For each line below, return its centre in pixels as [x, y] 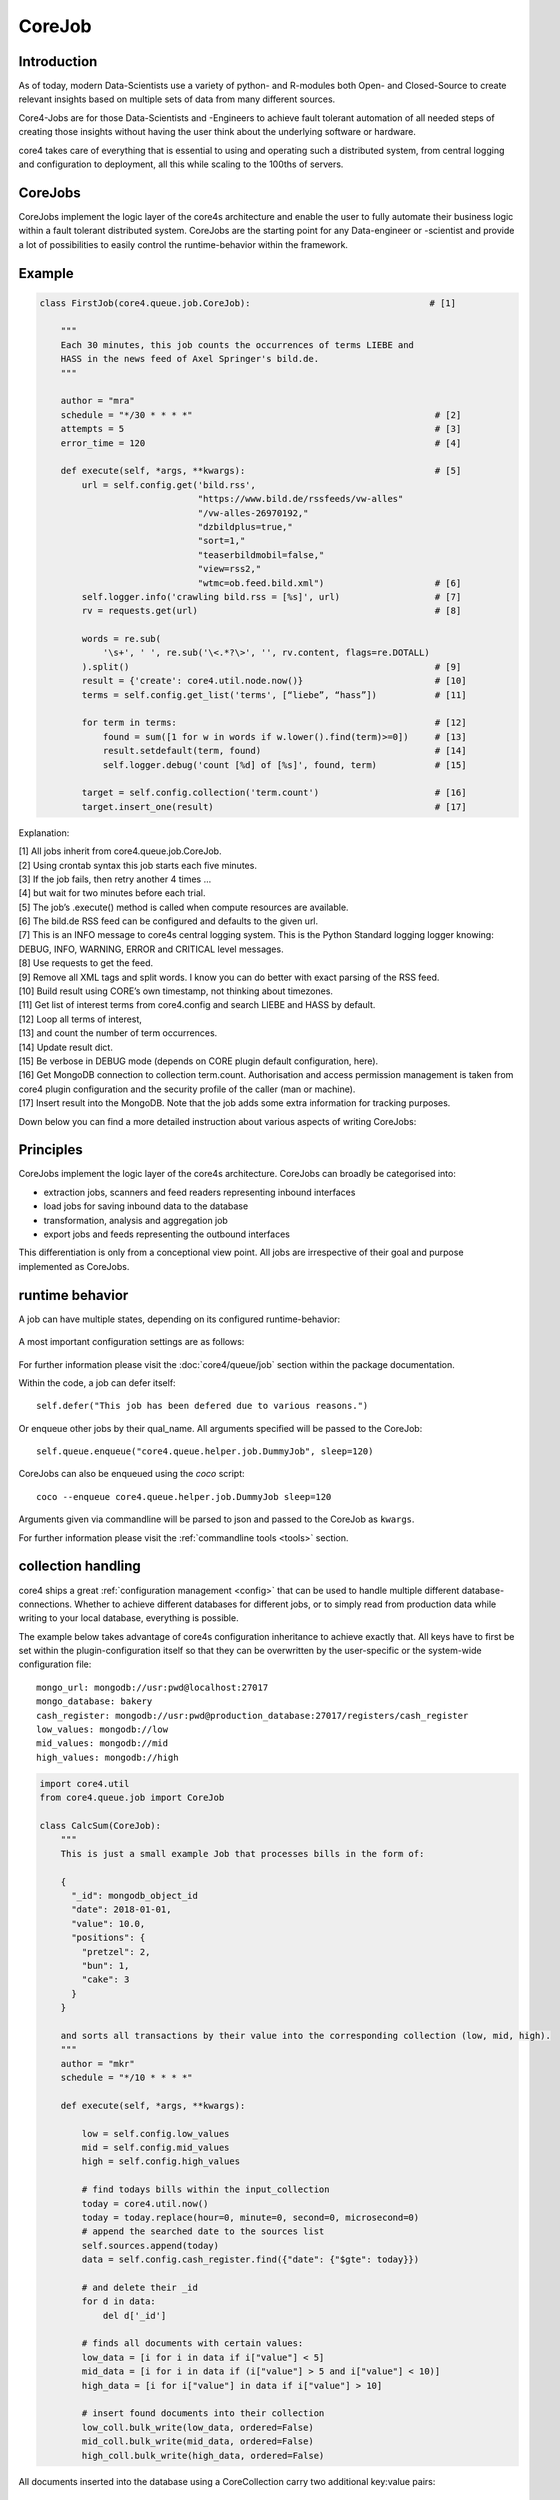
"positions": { [108, 1938]
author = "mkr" [97, 2063]
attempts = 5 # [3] [261, 429]
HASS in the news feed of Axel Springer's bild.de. [190, 359]
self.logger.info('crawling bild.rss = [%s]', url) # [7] [271, 596]
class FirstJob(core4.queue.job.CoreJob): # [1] [248, 303]
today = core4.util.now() [145, 2203]
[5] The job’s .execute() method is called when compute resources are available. [183, 907]
